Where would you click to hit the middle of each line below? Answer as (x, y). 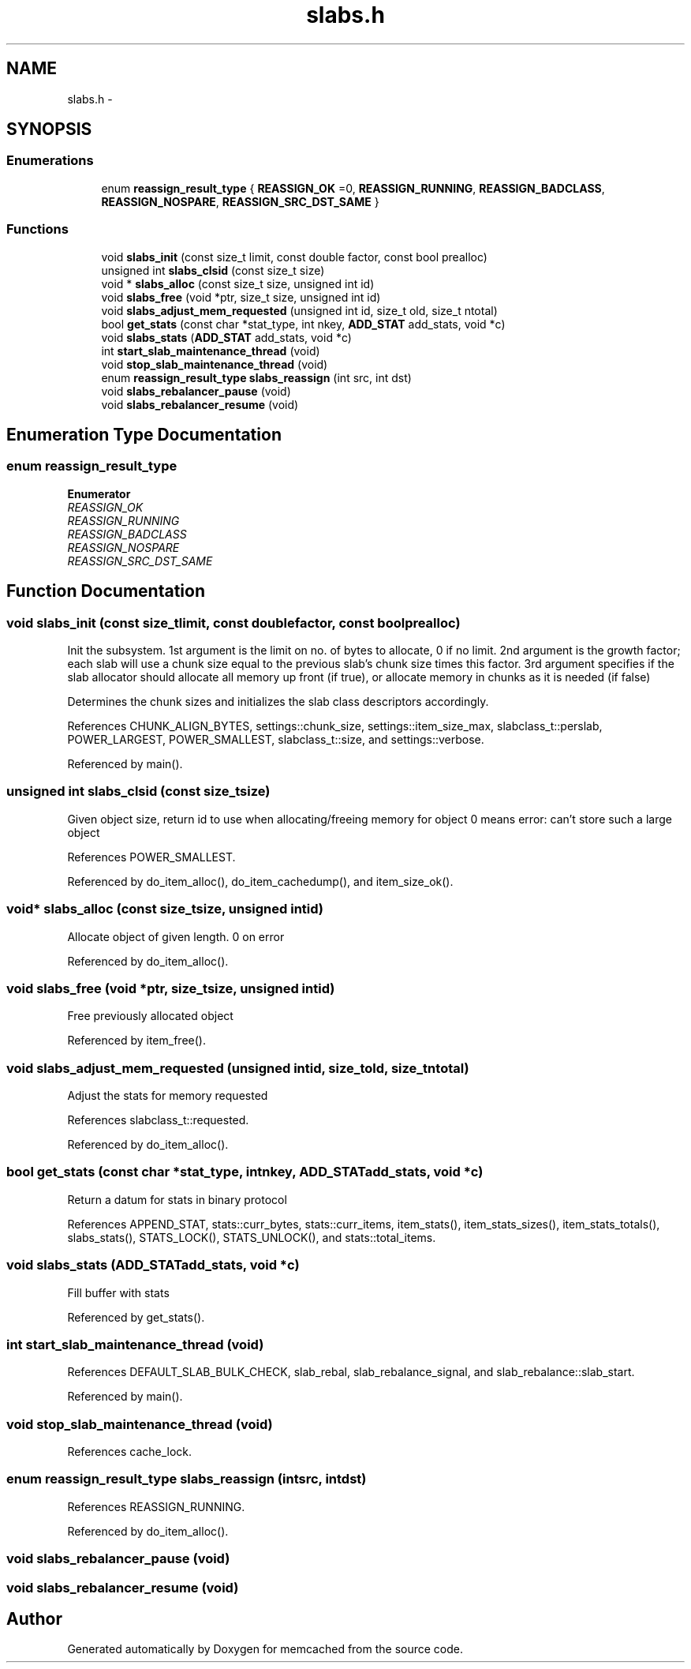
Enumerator (99, 493)
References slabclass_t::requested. (158, 1120)
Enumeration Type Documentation (144, 434)
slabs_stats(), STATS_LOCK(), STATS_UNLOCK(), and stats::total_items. (252, 1237)
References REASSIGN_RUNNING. (156, 1506)
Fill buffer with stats (118, 1292)
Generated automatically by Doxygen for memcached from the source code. (265, 1649)
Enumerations (50, 161)
